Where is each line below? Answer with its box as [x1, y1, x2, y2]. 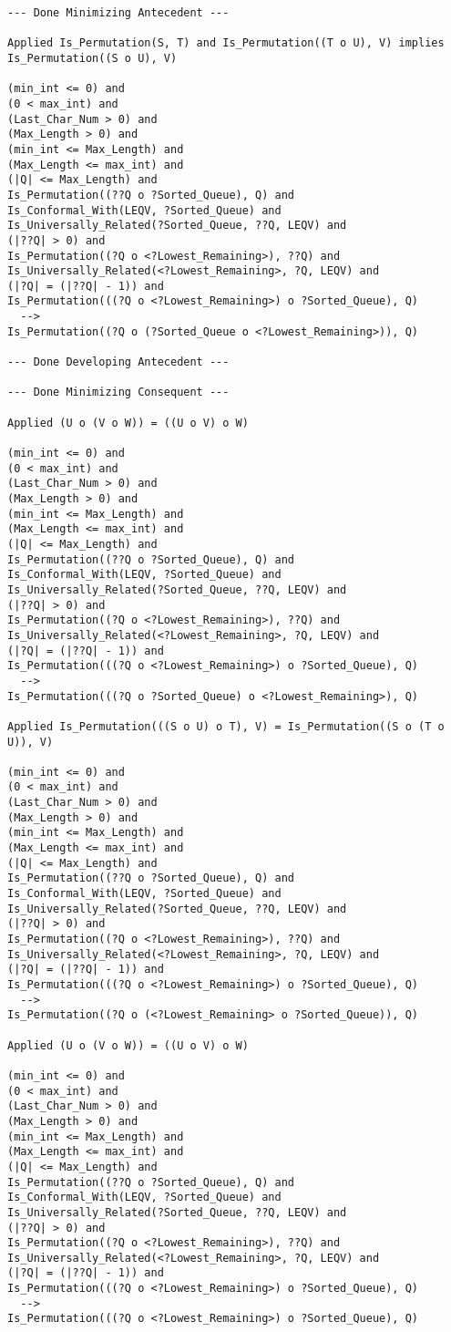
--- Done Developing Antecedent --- [7, 356, 230, 369]
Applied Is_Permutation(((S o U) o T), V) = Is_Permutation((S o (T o [7, 719, 445, 733]
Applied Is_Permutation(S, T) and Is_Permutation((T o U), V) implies [7, 36, 445, 50]
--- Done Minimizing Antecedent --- [7, 6, 230, 19]
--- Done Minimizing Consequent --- [7, 386, 230, 399]
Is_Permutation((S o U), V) [7, 51, 178, 65]
